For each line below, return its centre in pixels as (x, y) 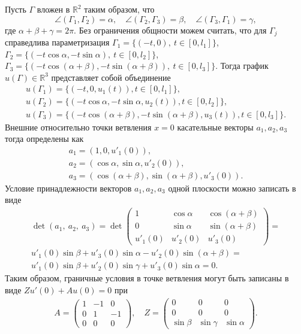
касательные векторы (215, 127)
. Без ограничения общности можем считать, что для (170, 30)
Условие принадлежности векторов (68, 188)
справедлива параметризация (57, 42)
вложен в (53, 9)
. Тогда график (242, 66)
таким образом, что (119, 9)
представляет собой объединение (111, 77)
